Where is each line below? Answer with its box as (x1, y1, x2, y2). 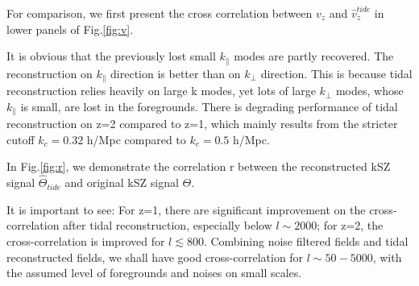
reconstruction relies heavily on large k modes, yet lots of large (6, 82, 316, 99)
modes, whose (335, 82, 404, 99)
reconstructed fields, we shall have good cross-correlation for (6, 248, 304, 265)
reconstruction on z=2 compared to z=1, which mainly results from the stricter (6, 115, 398, 132)
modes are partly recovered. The (234, 48, 394, 64)
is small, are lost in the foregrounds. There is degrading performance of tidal (20, 97, 398, 114)
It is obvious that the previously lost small (6, 48, 216, 64)
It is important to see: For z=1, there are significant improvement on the (6, 201, 366, 218)
